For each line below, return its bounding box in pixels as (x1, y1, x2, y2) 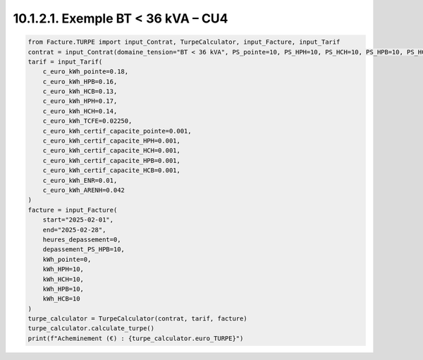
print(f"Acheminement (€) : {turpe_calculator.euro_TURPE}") (27, 334, 244, 342)
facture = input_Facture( (27, 205, 118, 214)
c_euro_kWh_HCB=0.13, (42, 88, 118, 95)
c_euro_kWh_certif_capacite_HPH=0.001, (42, 137, 181, 145)
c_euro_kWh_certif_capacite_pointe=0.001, (42, 127, 192, 135)
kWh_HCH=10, (42, 275, 85, 283)
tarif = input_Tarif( (27, 57, 103, 66)
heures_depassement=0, (42, 235, 121, 244)
